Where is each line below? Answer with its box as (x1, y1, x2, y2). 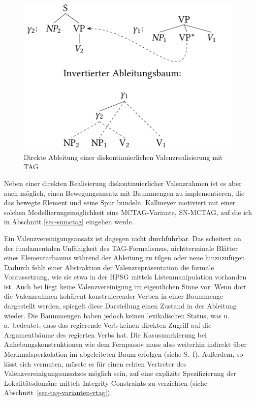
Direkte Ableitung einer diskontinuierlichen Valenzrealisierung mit (24, 152, 223, 162)
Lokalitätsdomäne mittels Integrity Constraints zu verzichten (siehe (4, 377, 207, 388)
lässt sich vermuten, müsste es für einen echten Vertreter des (4, 358, 187, 369)
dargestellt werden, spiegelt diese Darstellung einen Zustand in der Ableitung (4, 301, 237, 311)
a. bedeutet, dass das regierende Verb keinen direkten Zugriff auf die (4, 320, 212, 330)
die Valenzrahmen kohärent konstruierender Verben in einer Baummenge (4, 291, 224, 301)
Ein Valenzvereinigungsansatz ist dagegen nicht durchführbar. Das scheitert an (4, 233, 241, 243)
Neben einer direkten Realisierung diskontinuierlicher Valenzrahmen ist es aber (4, 178, 242, 188)
